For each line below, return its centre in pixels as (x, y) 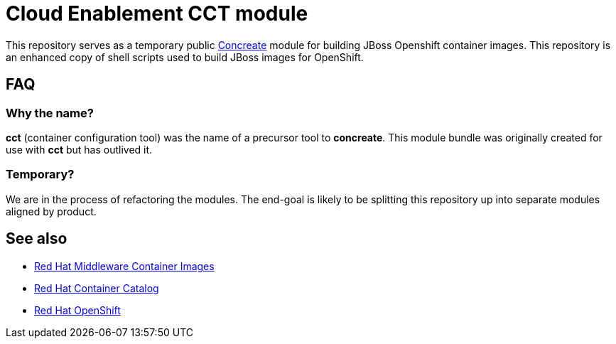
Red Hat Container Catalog (97, 288)
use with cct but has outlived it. (79, 149)
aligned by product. (51, 211)
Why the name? (50, 113)
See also (37, 239)
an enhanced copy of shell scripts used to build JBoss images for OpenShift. (185, 57)
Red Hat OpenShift (77, 310)
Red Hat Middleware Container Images (124, 266)
